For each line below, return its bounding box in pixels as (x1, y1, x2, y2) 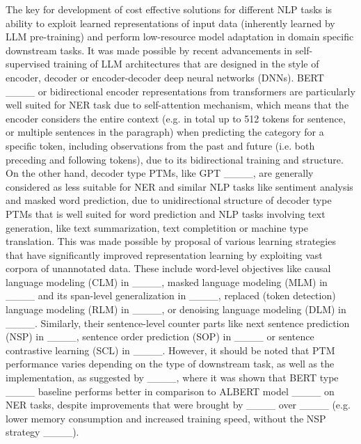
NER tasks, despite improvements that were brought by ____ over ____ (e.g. (6, 397, 351, 412)
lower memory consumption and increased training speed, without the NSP (6, 411, 326, 425)
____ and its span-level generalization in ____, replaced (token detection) (6, 288, 336, 303)
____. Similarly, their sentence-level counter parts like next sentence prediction (6, 315, 350, 330)
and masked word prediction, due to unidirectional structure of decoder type (6, 193, 332, 207)
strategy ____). (6, 425, 79, 439)
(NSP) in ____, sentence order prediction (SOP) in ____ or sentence (6, 329, 314, 344)
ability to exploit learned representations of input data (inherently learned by (6, 15, 335, 30)
